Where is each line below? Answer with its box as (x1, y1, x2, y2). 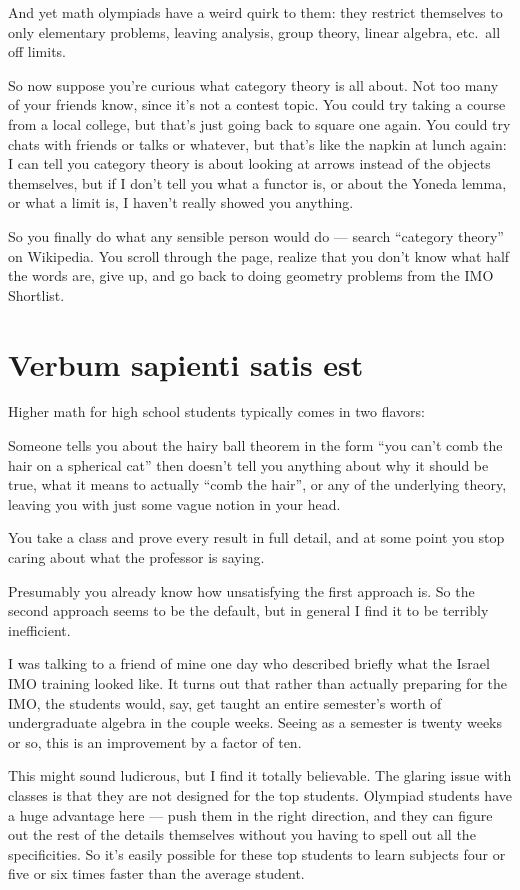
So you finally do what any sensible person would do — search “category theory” (8, 225, 504, 246)
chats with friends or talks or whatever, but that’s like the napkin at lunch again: (8, 133, 507, 154)
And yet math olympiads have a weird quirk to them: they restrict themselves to (8, 2, 503, 22)
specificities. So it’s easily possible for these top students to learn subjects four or (8, 843, 506, 864)
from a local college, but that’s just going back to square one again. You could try (8, 113, 511, 134)
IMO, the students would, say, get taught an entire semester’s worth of (8, 692, 442, 713)
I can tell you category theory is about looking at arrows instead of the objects (8, 153, 491, 174)
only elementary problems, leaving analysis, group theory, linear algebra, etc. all (8, 21, 501, 42)
